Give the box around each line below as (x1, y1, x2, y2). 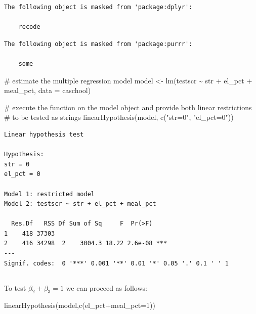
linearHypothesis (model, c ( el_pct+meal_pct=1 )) (4, 300, 155, 310)
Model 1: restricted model (4, 190, 95, 198)
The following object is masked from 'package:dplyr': (4, 4, 193, 11)
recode (18, 23, 40, 31)
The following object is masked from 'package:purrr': (4, 40, 193, 48)
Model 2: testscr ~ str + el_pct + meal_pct (4, 200, 156, 208)
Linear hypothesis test (4, 130, 84, 138)
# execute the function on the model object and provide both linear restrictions (4, 102, 252, 112)
